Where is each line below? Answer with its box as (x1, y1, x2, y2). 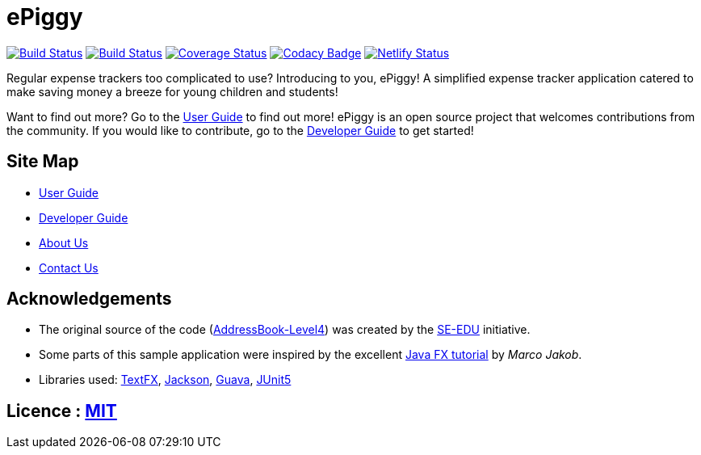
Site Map (6, 151, 79, 172)
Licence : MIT (6, 400, 117, 421)
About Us (39, 235, 89, 250)
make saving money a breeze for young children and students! (6, 84, 338, 99)
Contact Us (39, 260, 99, 275)
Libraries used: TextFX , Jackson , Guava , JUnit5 (39, 373, 292, 387)
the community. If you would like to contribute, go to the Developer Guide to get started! (6, 123, 474, 137)
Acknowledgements (6, 289, 172, 310)
